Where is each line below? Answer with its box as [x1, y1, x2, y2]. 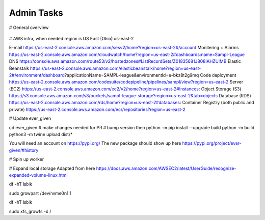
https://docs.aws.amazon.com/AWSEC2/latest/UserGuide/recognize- [96, 165, 237, 171]
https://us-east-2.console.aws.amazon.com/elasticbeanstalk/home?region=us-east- [30, 65, 201, 71]
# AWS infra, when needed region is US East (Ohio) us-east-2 [9, 35, 134, 41]
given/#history [9, 147, 39, 153]
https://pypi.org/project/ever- [182, 140, 241, 146]
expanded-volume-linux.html [9, 172, 68, 178]
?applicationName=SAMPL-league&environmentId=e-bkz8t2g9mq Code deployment [64, 72, 237, 78]
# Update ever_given [9, 115, 52, 121]
